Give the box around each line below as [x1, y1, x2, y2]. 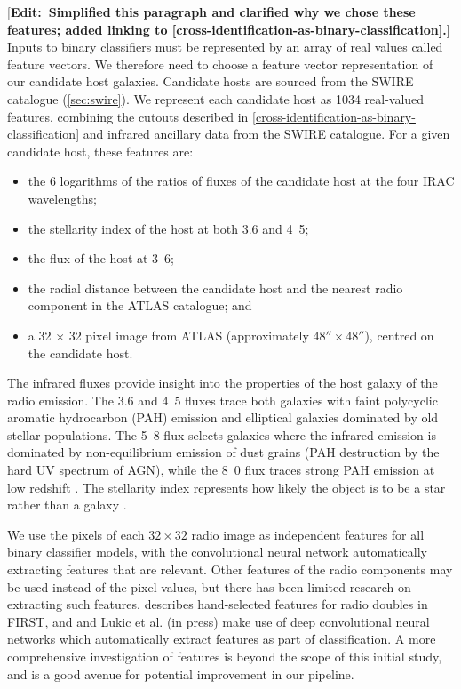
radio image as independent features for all [191, 525, 425, 543]
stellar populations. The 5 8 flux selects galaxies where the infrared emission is [7, 425, 436, 444]
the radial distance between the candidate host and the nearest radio [28, 278, 403, 297]
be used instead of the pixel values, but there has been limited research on [7, 577, 411, 596]
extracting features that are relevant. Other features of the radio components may [7, 560, 453, 579]
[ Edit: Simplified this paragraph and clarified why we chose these [7, 3, 416, 20]
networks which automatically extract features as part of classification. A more [7, 629, 436, 648]
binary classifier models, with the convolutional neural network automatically [7, 542, 427, 561]
